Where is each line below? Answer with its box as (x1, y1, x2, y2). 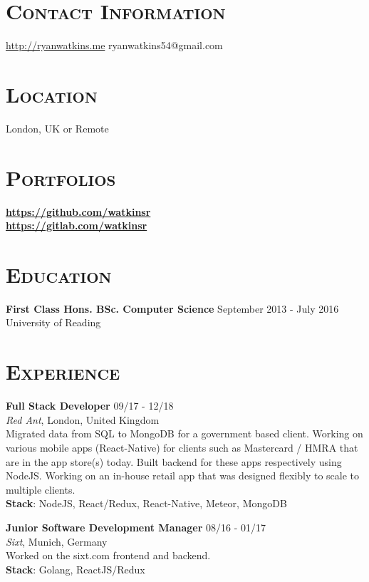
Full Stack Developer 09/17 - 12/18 (6, 398, 174, 413)
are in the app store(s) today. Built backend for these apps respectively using (6, 454, 342, 469)
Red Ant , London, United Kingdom (6, 412, 160, 427)
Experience (6, 357, 120, 386)
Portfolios (6, 162, 116, 192)
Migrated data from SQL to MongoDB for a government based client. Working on (6, 426, 363, 441)
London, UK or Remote (6, 120, 109, 135)
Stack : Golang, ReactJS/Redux (6, 561, 145, 576)
